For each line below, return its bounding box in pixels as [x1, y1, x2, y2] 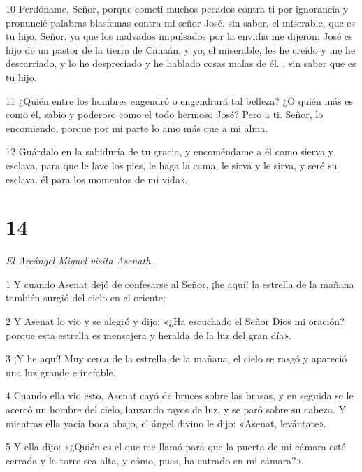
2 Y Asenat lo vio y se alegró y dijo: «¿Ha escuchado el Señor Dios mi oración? [6, 314, 345, 329]
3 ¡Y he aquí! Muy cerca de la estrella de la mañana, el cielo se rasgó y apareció [6, 351, 347, 366]
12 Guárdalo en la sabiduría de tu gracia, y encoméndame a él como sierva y [6, 144, 333, 159]
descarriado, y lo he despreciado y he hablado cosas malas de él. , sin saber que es [6, 56, 356, 71]
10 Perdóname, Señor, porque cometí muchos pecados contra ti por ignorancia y [6, 1, 349, 15]
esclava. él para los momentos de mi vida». [6, 171, 188, 186]
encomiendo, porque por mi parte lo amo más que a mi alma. [6, 120, 268, 135]
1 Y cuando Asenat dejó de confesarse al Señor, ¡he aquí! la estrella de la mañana [6, 276, 354, 291]
